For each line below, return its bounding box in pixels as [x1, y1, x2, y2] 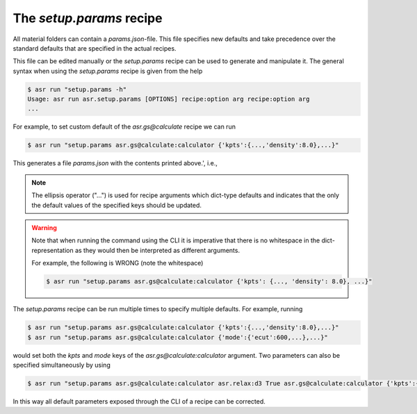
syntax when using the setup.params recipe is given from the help [13, 67, 203, 75]
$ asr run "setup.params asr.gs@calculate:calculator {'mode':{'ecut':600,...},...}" [27, 333, 328, 341]
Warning [31, 224, 57, 232]
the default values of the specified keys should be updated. [31, 201, 202, 209]
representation [31, 246, 74, 254]
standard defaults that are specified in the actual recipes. [13, 44, 177, 52]
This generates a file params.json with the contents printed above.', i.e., [13, 159, 218, 167]
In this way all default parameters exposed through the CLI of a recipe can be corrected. [13, 397, 265, 406]
